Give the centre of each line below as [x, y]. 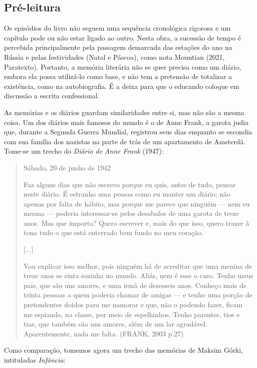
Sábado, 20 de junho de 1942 [67, 167]
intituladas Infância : [35, 360]
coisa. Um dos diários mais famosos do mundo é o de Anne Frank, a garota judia [126, 122]
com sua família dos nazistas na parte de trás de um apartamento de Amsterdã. [125, 141]
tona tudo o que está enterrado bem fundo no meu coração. [113, 232]
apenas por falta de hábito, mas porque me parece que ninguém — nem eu [137, 203]
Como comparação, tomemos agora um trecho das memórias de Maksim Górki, [124, 350]
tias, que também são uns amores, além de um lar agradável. [115, 324]
